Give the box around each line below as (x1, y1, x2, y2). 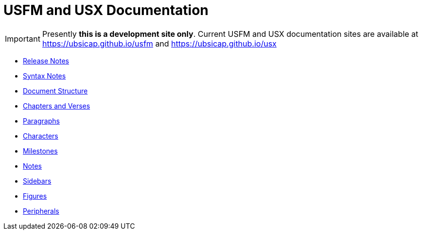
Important (5, 33, 40, 44)
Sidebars (23, 176, 52, 185)
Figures (23, 191, 47, 200)
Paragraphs (23, 116, 60, 125)
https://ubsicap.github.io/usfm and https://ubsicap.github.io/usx (42, 38, 277, 48)
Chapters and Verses (23, 101, 90, 110)
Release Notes (23, 56, 69, 65)
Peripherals (23, 206, 59, 215)
